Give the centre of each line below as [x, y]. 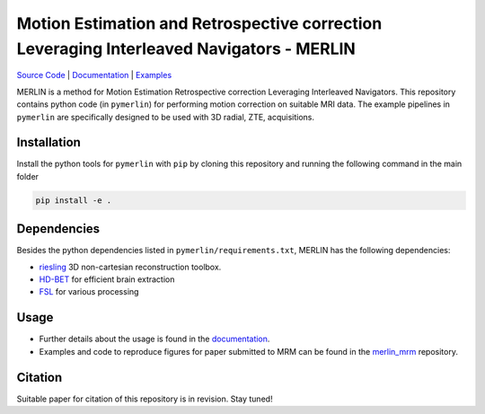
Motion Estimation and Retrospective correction [199, 23]
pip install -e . [74, 200]
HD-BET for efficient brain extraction [107, 279]
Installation [48, 142]
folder [28, 176]
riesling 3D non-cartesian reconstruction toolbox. [130, 267]
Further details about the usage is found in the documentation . [154, 339]
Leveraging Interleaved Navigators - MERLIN [186, 48]
